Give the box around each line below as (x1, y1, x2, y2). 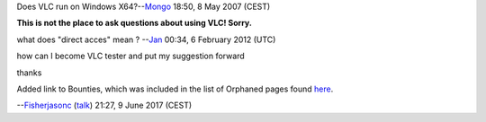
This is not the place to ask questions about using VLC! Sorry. (16, 18, 252, 29)
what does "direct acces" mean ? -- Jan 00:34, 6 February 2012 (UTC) (16, 34, 276, 45)
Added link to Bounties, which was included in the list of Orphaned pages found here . (16, 83, 334, 94)
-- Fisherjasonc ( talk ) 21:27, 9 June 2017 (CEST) (16, 100, 193, 111)
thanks (16, 67, 42, 78)
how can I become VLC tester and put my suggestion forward (16, 50, 245, 62)
